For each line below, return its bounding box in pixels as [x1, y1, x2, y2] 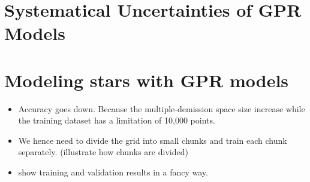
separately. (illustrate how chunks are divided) [18, 146, 188, 158]
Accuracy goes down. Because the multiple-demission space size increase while [18, 102, 305, 115]
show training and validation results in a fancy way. [18, 166, 208, 178]
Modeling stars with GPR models [4, 67, 289, 92]
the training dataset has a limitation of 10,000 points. [18, 114, 215, 127]
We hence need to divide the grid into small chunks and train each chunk [18, 134, 287, 146]
